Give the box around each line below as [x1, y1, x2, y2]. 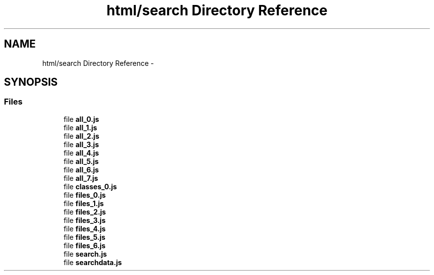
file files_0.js [63, 190, 106, 199]
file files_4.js [63, 224, 106, 233]
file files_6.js [63, 241, 106, 250]
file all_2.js [63, 131, 100, 140]
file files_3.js [63, 216, 106, 224]
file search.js [63, 249, 107, 258]
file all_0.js [63, 114, 99, 123]
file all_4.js [63, 148, 99, 157]
